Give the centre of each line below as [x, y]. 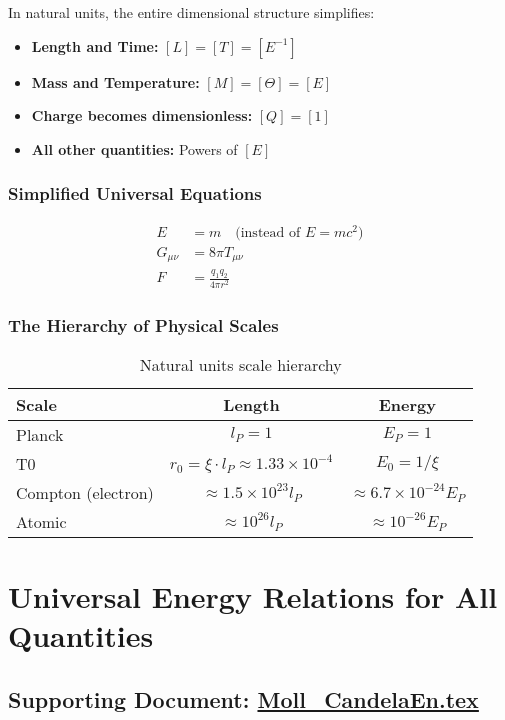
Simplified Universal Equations [135, 193]
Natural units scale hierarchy [240, 364]
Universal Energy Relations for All [253, 596]
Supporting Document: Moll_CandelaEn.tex [243, 698]
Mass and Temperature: [115, 81]
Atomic [41, 521]
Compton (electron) [85, 492]
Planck [40, 434]
